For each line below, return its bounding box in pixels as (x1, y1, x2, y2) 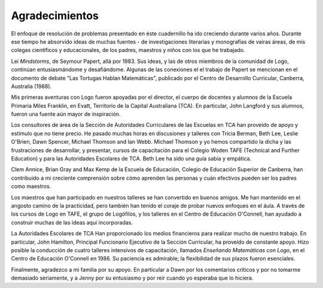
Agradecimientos (11, 9, 99, 22)
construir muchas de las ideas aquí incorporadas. (11, 219, 133, 226)
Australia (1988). (11, 83, 52, 90)
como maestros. (11, 183, 51, 190)
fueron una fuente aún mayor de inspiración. (11, 111, 121, 118)
